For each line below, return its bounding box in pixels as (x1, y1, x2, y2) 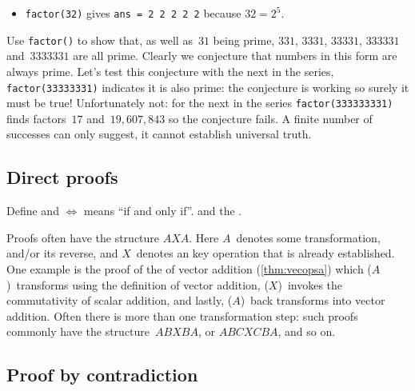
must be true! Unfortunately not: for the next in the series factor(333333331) (6, 94, 393, 111)
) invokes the (277, 276, 343, 293)
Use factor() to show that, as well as (6, 31, 193, 48)
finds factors (6, 110, 66, 126)
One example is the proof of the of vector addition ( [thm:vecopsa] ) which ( (6, 260, 372, 277)
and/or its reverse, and (6, 245, 118, 261)
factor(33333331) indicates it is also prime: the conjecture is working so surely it (6, 78, 409, 95)
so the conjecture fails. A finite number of (168, 110, 373, 126)
